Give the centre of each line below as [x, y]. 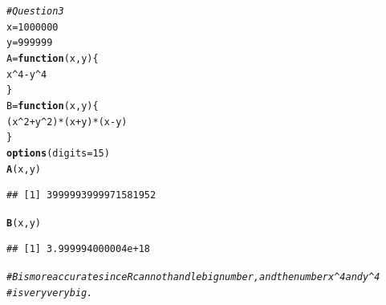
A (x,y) [24, 169]
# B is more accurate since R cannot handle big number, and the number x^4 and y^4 [193, 277]
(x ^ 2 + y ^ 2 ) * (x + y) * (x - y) [67, 122]
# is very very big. [50, 293]
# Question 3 [35, 11]
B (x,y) [24, 223]
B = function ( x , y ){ [53, 106]
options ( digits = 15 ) [58, 153]
